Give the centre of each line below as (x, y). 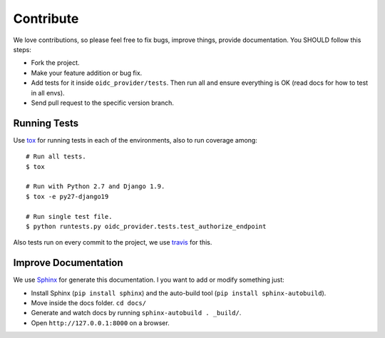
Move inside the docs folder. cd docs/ (88, 303)
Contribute (46, 19)
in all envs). (48, 93)
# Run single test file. (69, 216)
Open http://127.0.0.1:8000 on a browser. (101, 323)
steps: (22, 49)
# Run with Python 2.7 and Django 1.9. (96, 186)
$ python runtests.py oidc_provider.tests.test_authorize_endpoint (146, 226)
